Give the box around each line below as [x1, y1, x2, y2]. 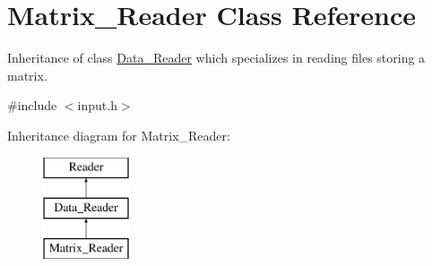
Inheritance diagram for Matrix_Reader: [7, 125, 230, 144]
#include [7, 96, 57, 115]
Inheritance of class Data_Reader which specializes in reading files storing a [7, 48, 426, 67]
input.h [77, 96, 117, 115]
